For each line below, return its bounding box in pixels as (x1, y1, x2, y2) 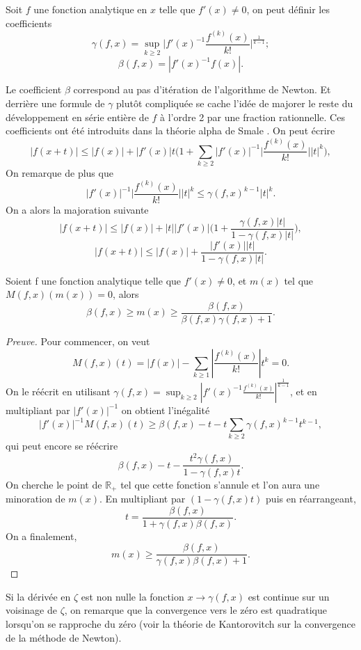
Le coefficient (6, 82, 62, 97)
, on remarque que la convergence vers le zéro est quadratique (64, 603, 327, 617)
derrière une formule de (6, 95, 105, 110)
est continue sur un (248, 589, 330, 603)
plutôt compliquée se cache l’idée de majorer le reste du (116, 95, 353, 110)
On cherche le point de (6, 477, 102, 491)
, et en (289, 383, 317, 398)
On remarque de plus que (6, 165, 113, 180)
